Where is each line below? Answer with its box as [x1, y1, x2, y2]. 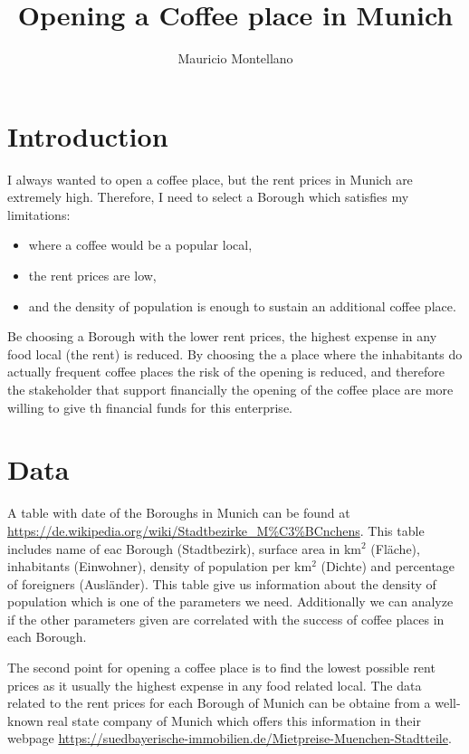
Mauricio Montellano [177, 49, 293, 68]
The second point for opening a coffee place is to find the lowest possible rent [7, 658, 435, 677]
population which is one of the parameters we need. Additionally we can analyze [7, 592, 454, 611]
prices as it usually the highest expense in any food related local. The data [7, 675, 422, 694]
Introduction [7, 117, 168, 154]
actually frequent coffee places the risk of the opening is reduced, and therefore [7, 362, 445, 381]
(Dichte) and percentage [321, 557, 455, 576]
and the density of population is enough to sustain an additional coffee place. [28, 296, 456, 315]
